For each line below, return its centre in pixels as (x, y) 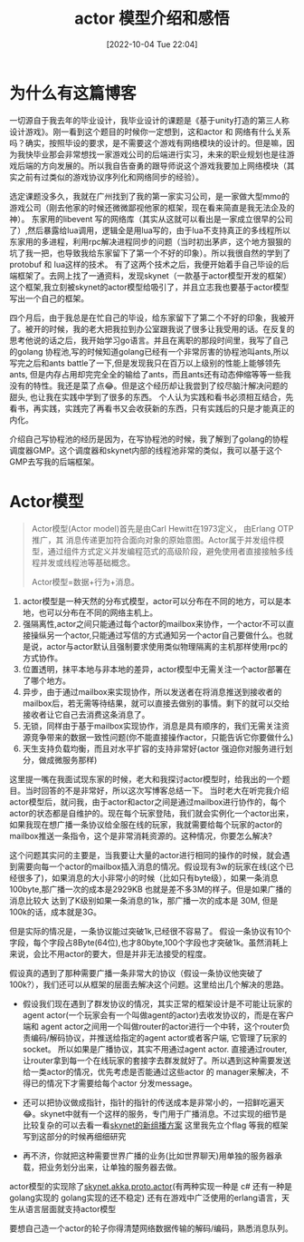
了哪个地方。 (46, 680)
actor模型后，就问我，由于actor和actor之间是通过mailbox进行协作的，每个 (148, 802)
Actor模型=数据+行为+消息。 (85, 582)
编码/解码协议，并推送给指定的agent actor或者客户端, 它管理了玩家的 (159, 1037)
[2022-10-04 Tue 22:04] (152, 44)
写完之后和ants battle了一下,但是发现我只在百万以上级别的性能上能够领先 (145, 363)
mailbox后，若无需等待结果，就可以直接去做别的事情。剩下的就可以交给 (156, 703)
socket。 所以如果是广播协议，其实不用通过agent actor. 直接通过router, (155, 1049)
